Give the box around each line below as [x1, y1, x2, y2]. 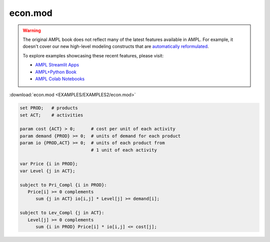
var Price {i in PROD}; [19, 161, 78, 167]
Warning [22, 27, 41, 33]
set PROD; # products [19, 105, 78, 111]
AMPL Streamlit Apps [35, 62, 79, 68]
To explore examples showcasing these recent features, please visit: [22, 52, 164, 58]
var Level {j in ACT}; [19, 168, 75, 174]
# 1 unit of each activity [90, 147, 157, 153]
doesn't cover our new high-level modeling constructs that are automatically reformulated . [22, 43, 209, 49]
